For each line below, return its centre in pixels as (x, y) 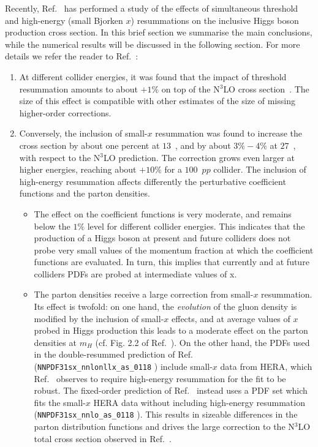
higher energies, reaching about (78, 169)
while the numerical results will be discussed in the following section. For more (153, 44)
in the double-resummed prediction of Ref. (113, 354)
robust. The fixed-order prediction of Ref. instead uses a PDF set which (171, 390)
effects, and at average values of (231, 318)
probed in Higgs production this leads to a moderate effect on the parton (171, 330)
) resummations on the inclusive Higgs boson (215, 20)
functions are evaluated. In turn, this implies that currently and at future (172, 262)
